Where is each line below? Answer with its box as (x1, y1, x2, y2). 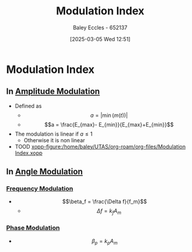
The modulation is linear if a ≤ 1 (14, 130, 93, 137)
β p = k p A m (91, 237, 118, 246)
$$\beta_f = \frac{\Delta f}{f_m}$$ (62, 198, 147, 205)
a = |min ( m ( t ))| (90, 112, 128, 119)
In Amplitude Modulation (6, 87, 100, 97)
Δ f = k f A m (97, 207, 122, 216)
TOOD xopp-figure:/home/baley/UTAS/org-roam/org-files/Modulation (14, 143, 186, 150)
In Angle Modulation (6, 167, 83, 177)
